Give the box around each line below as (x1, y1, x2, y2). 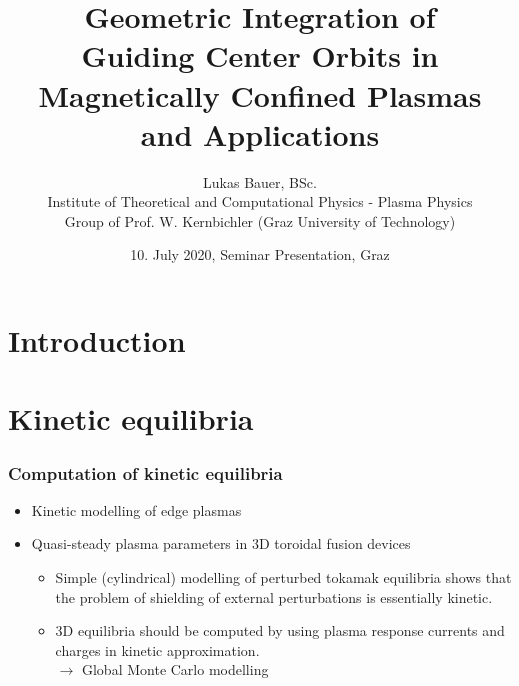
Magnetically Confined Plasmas (38, 74, 482, 115)
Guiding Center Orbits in (81, 35, 439, 76)
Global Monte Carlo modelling (81, 659, 269, 680)
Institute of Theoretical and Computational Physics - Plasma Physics (47, 191, 473, 212)
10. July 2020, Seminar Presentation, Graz (130, 244, 390, 265)
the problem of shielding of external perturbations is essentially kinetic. (55, 586, 493, 607)
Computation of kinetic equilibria (8, 460, 283, 485)
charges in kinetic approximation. (55, 639, 260, 660)
